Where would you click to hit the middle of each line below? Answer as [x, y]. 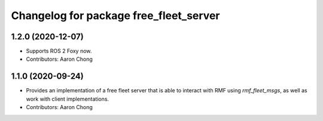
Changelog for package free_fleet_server [115, 15]
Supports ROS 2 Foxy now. [59, 51]
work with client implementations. [68, 99]
